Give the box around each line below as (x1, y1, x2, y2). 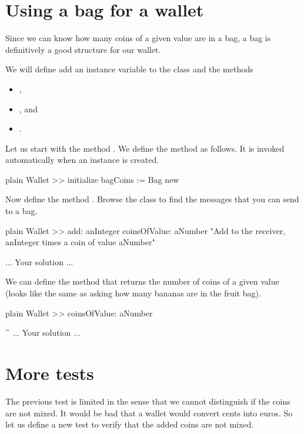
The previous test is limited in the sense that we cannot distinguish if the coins (5, 395, 290, 407)
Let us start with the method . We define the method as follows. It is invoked (5, 142, 285, 154)
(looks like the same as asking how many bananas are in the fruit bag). (5, 287, 261, 299)
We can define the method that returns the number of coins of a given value (5, 275, 279, 288)
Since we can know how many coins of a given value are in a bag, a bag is (5, 32, 271, 44)
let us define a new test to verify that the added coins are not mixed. (5, 418, 254, 430)
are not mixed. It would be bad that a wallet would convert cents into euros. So (5, 406, 293, 419)
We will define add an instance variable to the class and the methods (5, 63, 253, 75)
